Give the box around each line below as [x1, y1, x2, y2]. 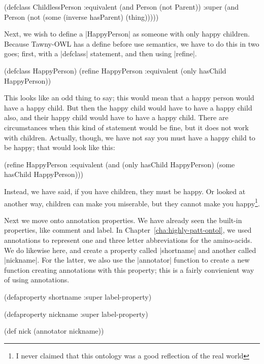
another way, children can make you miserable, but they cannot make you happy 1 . [4, 196, 260, 208]
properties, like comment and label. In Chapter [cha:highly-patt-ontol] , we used [4, 225, 252, 235]
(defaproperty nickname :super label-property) [4, 308, 148, 319]
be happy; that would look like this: [4, 142, 115, 153]
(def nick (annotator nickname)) [4, 325, 104, 336]
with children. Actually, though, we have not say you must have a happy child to [4, 132, 255, 142]
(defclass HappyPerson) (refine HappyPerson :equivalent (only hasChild [4, 65, 226, 76]
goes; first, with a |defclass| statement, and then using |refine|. [4, 48, 197, 59]
